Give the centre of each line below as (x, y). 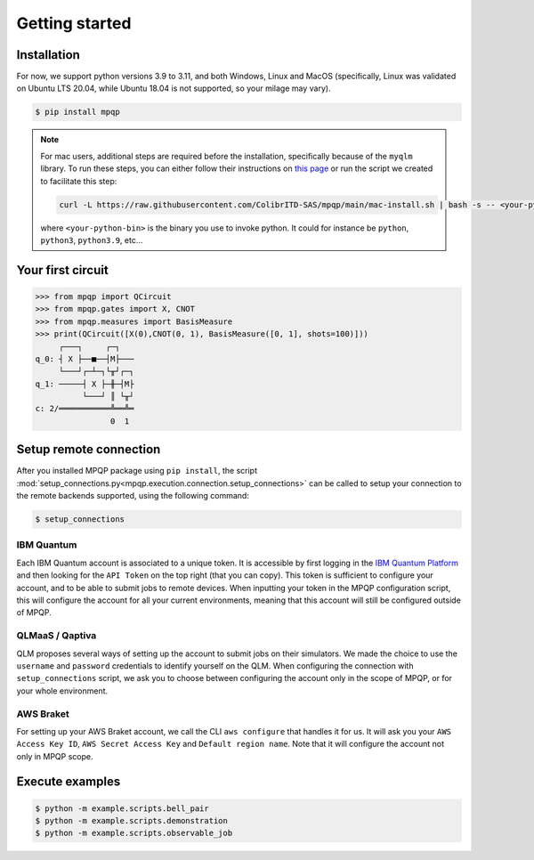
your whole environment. (62, 691)
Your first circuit (62, 270)
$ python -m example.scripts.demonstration (132, 821)
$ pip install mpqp (77, 112)
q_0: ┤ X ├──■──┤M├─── (85, 359)
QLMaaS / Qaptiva (57, 636)
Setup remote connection (89, 450)
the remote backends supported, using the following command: (133, 496)
